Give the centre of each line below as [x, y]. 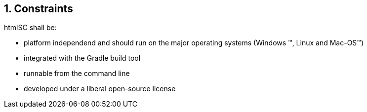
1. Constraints [39, 9]
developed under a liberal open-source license [100, 89]
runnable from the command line [77, 74]
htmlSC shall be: [30, 28]
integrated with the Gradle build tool [82, 58]
